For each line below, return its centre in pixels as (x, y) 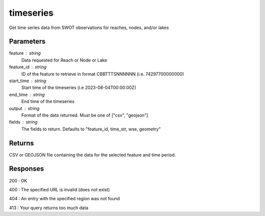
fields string (23, 122)
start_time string (28, 81)
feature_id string (28, 67)
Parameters (27, 42)
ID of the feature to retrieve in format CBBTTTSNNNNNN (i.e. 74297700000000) (103, 74)
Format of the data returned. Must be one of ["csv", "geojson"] (85, 115)
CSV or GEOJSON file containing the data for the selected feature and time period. (93, 154)
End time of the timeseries (48, 101)
